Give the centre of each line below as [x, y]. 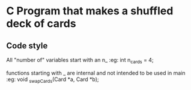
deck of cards [41, 24]
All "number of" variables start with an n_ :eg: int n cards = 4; [80, 61]
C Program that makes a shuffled [90, 11]
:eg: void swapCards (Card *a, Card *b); [53, 80]
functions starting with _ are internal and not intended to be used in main [96, 73]
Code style [27, 46]
